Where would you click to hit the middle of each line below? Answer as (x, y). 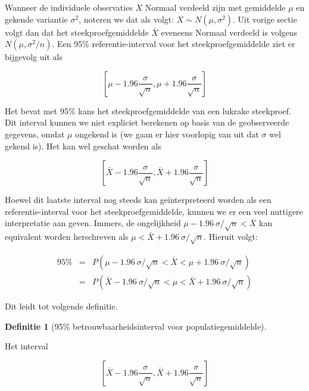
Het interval (26, 346)
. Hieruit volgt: (231, 237)
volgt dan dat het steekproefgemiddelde (77, 32)
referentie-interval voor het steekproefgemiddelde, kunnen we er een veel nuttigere (154, 211)
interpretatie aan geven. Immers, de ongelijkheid (93, 223)
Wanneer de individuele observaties (69, 7)
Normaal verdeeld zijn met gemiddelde (215, 7)
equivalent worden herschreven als (67, 237)
